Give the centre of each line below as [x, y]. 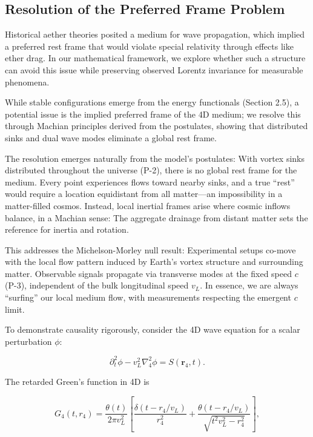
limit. [15, 309]
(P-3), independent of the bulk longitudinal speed [97, 285]
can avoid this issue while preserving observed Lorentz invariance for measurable [154, 69]
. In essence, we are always [249, 285]
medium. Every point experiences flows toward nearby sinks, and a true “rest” [150, 182]
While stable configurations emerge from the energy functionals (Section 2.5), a [152, 102]
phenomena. [27, 82]
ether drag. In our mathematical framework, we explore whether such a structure [155, 58]
